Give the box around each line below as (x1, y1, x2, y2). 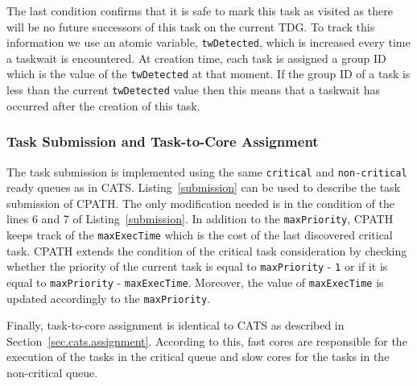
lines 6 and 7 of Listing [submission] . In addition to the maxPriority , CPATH (6, 210, 394, 227)
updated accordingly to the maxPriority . (6, 289, 211, 306)
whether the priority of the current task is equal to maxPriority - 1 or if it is (6, 258, 388, 275)
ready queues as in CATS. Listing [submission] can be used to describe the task (6, 179, 401, 196)
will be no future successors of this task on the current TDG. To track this (6, 18, 375, 35)
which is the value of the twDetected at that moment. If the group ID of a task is (6, 65, 411, 82)
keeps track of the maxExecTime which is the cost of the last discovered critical (6, 226, 393, 243)
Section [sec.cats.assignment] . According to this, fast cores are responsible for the (6, 332, 407, 349)
